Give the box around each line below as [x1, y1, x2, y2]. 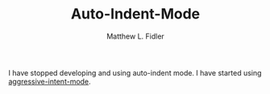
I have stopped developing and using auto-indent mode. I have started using [8, 67, 262, 77]
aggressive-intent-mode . [8, 76, 91, 86]
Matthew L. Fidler [106, 31, 165, 41]
